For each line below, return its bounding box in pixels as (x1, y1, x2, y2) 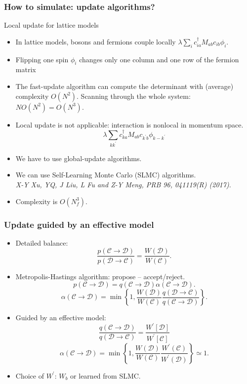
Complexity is (15, 196, 58, 206)
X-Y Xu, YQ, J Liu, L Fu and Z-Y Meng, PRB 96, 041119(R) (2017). (15, 179, 231, 190)
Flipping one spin (15, 54, 69, 64)
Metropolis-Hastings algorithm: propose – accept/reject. (15, 271, 185, 281)
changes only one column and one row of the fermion (79, 54, 239, 64)
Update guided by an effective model (4, 218, 154, 230)
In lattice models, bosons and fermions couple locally (15, 36, 176, 46)
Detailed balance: (15, 237, 68, 248)
